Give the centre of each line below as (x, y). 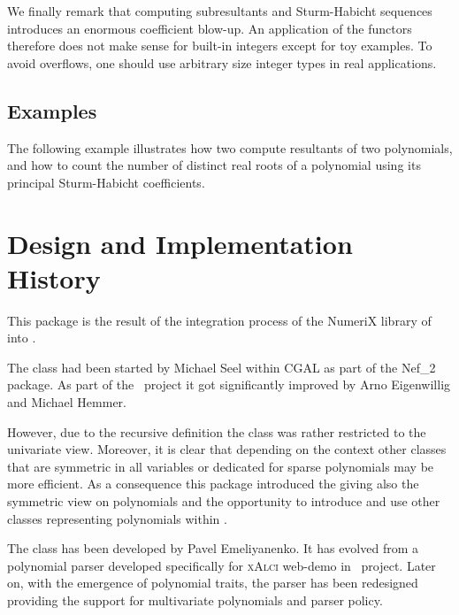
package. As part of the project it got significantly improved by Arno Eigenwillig (229, 384)
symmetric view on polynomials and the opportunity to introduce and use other (224, 501)
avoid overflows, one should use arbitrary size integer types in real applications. (222, 62)
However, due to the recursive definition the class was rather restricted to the (217, 431)
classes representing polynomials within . (117, 518)
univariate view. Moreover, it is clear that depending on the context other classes (227, 449)
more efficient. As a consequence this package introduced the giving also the (213, 484)
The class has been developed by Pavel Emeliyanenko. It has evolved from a (213, 548)
